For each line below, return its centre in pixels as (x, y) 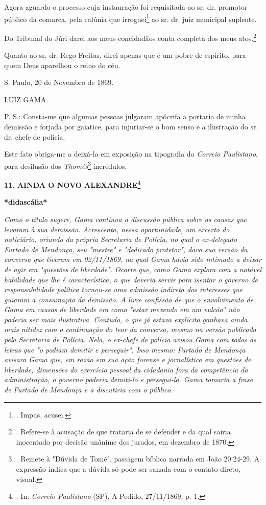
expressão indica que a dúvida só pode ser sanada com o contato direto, (128, 469)
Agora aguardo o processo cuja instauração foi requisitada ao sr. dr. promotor (126, 7)
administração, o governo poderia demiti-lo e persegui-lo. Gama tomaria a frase (129, 379)
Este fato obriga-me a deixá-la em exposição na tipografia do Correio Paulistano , (131, 154)
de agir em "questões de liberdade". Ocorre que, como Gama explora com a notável (133, 269)
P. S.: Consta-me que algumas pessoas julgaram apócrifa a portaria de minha (125, 116)
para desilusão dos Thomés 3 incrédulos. (66, 165)
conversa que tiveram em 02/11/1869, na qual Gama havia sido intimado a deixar (133, 259)
